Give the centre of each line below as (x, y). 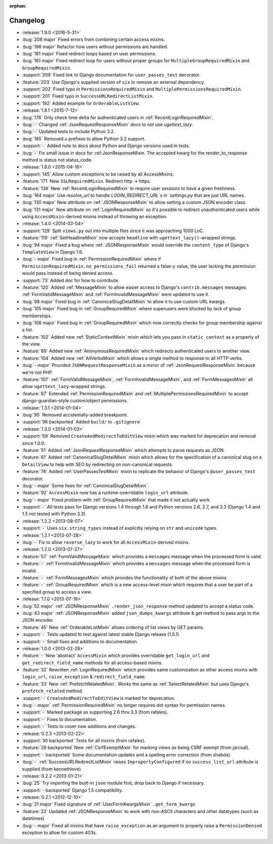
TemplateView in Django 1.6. (53, 252)
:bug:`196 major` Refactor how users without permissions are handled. (95, 47)
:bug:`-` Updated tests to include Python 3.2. (69, 132)
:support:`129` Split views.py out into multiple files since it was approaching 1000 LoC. (113, 231)
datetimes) (33, 818)
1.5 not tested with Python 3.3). (54, 514)
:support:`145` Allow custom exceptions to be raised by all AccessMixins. (98, 174)
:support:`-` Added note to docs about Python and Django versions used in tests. (106, 146)
